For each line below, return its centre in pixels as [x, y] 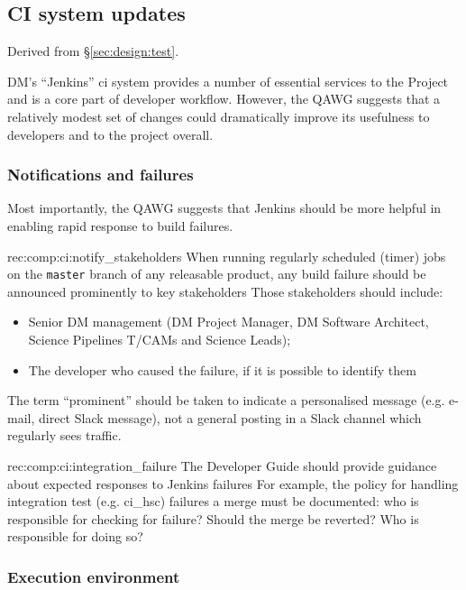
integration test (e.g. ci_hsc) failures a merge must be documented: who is [213, 501]
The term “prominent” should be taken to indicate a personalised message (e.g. [226, 400]
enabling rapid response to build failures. [120, 225]
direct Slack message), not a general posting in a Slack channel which [230, 417]
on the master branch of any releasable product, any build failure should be [217, 274]
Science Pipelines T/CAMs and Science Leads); [160, 340]
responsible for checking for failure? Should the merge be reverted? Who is [213, 518]
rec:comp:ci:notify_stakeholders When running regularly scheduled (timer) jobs [227, 256]
